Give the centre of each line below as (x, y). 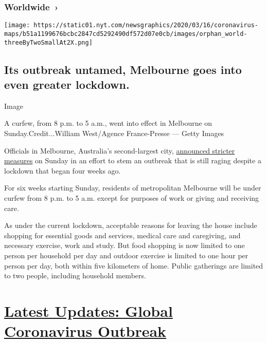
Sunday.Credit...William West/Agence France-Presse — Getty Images (114, 133)
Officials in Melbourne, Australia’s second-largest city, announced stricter (120, 150)
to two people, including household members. (75, 275)
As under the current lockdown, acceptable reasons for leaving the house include (131, 225)
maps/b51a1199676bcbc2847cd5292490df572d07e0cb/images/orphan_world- (126, 34)
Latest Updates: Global (88, 310)
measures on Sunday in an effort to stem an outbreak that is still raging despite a (133, 160)
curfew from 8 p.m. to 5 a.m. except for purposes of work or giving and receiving (132, 197)
